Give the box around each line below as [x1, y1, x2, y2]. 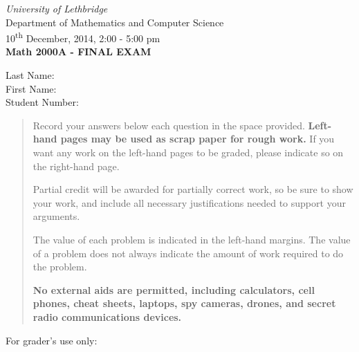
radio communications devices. [33, 309, 182, 324]
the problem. [33, 259, 87, 274]
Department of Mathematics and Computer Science [6, 15, 224, 29]
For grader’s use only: [6, 333, 98, 347]
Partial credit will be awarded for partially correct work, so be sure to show [33, 182, 353, 196]
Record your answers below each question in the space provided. [33, 118, 305, 132]
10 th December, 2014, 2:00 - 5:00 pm [6, 29, 160, 45]
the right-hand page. [33, 158, 120, 173]
